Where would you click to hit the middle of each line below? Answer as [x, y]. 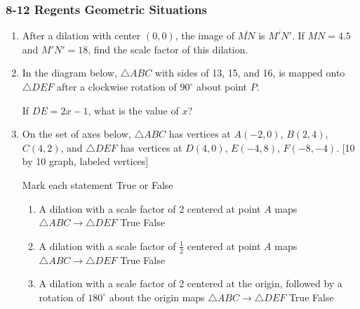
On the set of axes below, [76, 134]
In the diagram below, [69, 73]
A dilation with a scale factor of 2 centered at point [150, 208]
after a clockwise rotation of [116, 86]
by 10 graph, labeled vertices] [85, 161]
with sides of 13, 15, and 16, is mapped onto [250, 73]
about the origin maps [157, 297]
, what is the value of [133, 110]
